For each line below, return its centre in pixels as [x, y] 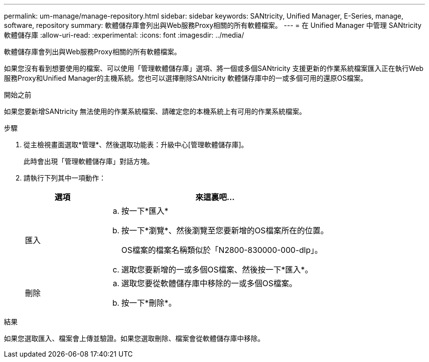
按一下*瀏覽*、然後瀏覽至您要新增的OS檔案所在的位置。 [225, 230]
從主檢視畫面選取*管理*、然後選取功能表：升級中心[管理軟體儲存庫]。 [136, 145]
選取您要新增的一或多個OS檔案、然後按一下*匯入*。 [217, 270]
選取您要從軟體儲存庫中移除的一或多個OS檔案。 [209, 283]
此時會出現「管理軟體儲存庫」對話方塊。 [89, 161]
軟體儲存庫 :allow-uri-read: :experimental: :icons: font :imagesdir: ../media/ [124, 35]
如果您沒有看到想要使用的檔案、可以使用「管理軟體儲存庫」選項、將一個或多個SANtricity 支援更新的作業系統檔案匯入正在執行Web [214, 68]
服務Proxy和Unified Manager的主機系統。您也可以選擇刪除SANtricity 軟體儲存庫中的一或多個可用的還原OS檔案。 [186, 78]
